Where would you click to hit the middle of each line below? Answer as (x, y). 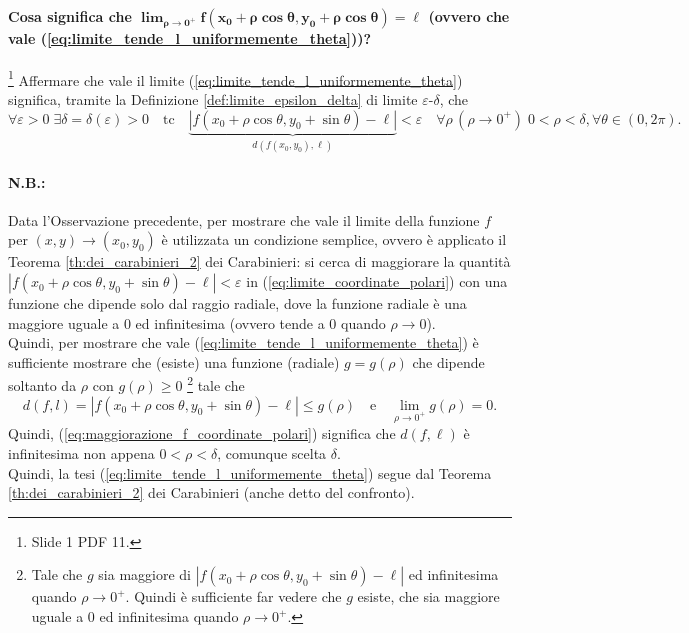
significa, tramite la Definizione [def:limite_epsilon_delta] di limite (213, 99)
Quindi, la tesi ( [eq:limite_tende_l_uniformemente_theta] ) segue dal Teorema (250, 472)
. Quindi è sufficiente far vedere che (233, 596)
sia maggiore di (145, 574)
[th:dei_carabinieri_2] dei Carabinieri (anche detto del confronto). (211, 492)
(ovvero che (469, 15)
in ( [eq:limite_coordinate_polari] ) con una (377, 281)
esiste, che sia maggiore (428, 596)
